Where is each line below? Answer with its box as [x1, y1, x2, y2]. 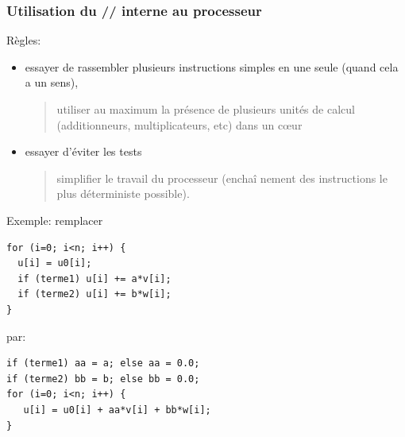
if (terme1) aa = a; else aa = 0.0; [6, 358, 200, 369]
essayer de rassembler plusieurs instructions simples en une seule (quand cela [25, 58, 399, 75]
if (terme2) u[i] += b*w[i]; [17, 288, 172, 300]
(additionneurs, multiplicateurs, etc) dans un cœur [56, 116, 303, 133]
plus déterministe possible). [56, 185, 190, 202]
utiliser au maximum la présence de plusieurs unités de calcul [56, 101, 355, 117]
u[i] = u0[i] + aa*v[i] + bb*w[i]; [23, 404, 211, 416]
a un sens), [25, 74, 79, 91]
